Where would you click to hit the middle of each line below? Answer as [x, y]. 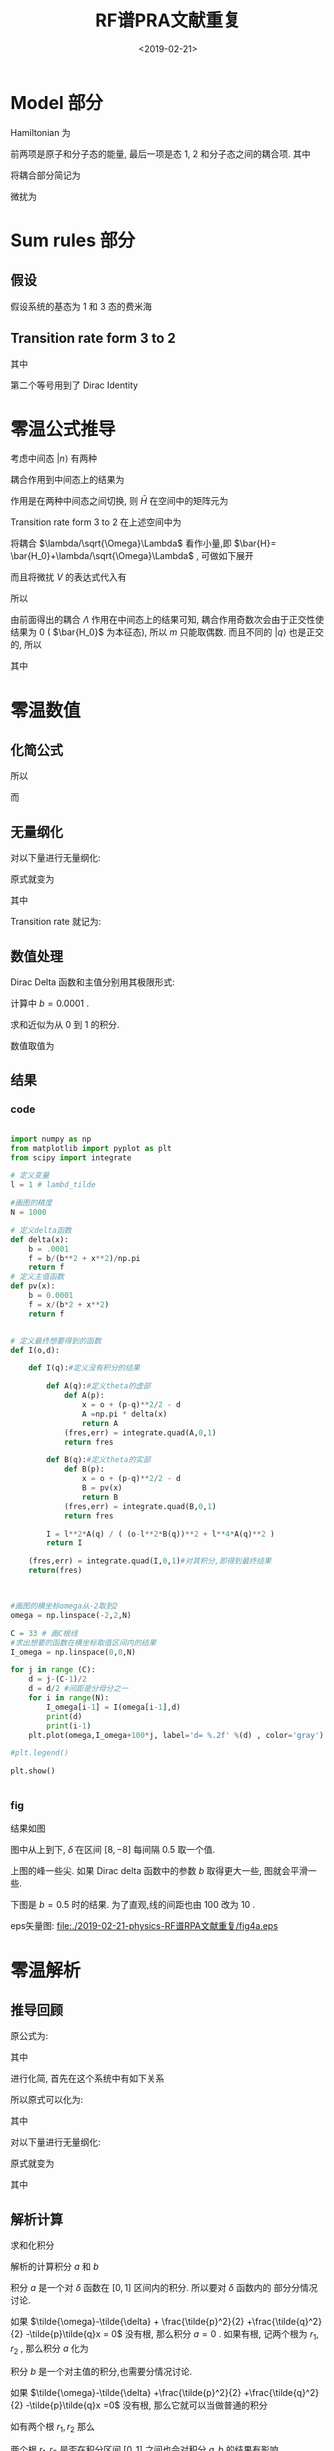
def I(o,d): [35, 1350]
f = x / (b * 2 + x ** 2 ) [69, 1304]
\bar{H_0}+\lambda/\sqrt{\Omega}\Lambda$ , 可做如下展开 [132, 556]
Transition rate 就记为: [56, 922]
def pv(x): [33, 1286]
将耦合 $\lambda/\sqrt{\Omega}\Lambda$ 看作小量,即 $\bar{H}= [143, 543]
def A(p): [84, 1396]
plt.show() [33, 1771]
